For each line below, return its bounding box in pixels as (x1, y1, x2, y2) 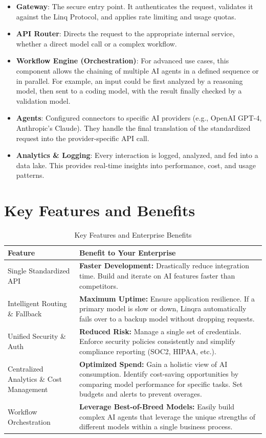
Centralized (8, 363, 43, 374)
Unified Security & (8, 331, 66, 341)
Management (8, 383, 48, 394)
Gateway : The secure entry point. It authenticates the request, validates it (16, 1, 253, 11)
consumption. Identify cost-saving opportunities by (79, 368, 239, 379)
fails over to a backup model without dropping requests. (79, 313, 255, 324)
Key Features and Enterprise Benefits (74, 229, 192, 240)
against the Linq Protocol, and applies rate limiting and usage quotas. (16, 11, 236, 21)
